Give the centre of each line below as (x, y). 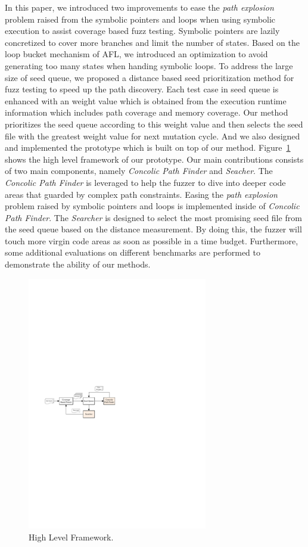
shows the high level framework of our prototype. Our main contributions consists (154, 159)
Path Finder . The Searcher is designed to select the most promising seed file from (153, 217)
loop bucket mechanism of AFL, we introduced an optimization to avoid (136, 54)
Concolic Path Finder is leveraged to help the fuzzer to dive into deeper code (145, 182)
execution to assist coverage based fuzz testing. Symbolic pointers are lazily (142, 31)
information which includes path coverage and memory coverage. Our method (147, 112)
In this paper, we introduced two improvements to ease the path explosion (139, 7)
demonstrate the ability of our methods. (78, 264)
